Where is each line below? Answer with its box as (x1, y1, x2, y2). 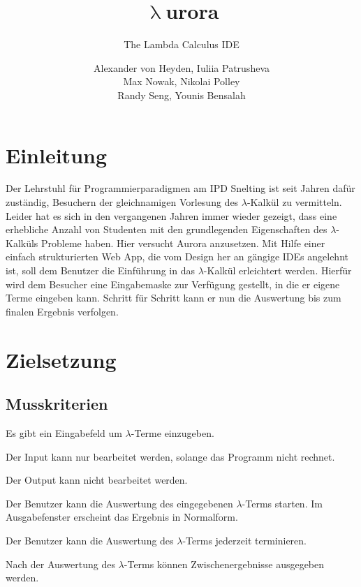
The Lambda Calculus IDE (124, 37, 240, 52)
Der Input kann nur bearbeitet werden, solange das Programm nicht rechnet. (6, 449, 335, 463)
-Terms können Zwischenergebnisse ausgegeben (124, 556, 325, 571)
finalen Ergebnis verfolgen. (6, 304, 119, 318)
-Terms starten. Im (242, 496, 323, 510)
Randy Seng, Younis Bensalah (117, 87, 246, 102)
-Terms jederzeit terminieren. (182, 533, 307, 547)
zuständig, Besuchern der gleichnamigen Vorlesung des (6, 195, 239, 209)
